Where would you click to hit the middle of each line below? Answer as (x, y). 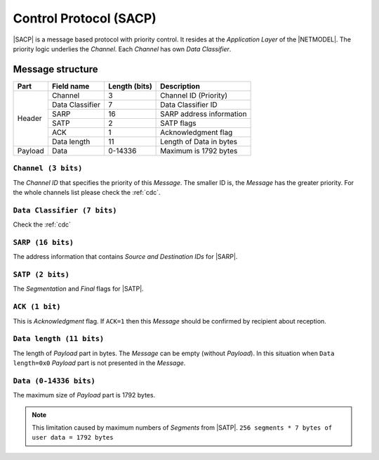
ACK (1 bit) (37, 307)
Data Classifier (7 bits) (65, 210)
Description (180, 86)
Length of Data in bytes (199, 141)
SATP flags (178, 123)
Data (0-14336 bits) (54, 381)
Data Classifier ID (189, 104)
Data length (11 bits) (59, 339)
